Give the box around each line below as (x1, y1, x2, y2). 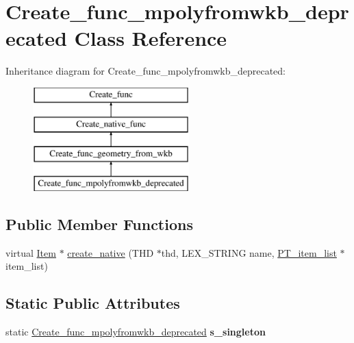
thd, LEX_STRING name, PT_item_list (161, 245, 337, 259)
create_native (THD (67, 245, 154, 259)
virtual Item (5, 245, 56, 259)
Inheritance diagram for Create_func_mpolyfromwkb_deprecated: (5, 64, 286, 78)
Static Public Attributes (5, 292, 180, 314)
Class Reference (74, 24, 227, 52)
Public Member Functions (5, 214, 193, 235)
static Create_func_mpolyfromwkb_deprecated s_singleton (5, 325, 266, 339)
